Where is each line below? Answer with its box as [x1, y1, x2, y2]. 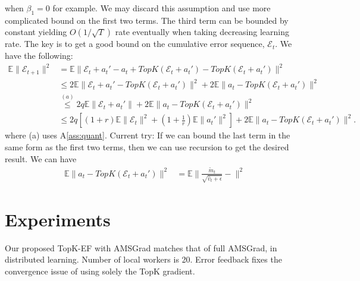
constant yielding [5, 26, 67, 38]
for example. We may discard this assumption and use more [52, 2, 271, 14]
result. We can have [5, 152, 77, 165]
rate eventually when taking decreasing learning [115, 26, 290, 38]
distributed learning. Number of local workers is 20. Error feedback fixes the [5, 253, 282, 266]
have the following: [5, 49, 73, 61]
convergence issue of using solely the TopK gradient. [5, 264, 195, 277]
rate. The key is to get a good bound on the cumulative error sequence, [5, 37, 265, 50]
